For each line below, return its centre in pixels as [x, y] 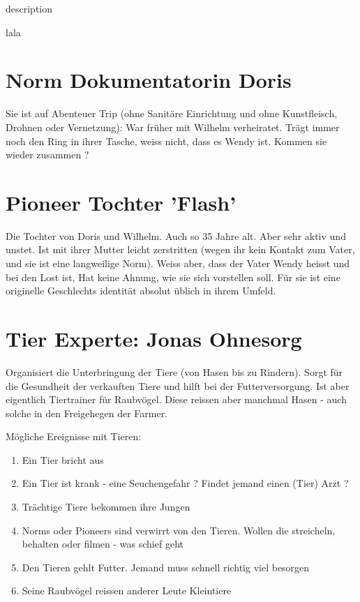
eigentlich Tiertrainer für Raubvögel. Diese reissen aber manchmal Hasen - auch [176, 399]
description [29, 8]
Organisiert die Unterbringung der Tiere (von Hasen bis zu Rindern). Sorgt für [174, 371]
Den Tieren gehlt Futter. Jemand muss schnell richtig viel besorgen [166, 567]
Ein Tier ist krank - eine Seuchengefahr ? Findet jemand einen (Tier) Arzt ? [185, 483]
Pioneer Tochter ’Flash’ [121, 202]
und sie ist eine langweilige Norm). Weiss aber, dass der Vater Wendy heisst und [178, 263]
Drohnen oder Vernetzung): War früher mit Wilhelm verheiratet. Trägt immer [173, 127]
